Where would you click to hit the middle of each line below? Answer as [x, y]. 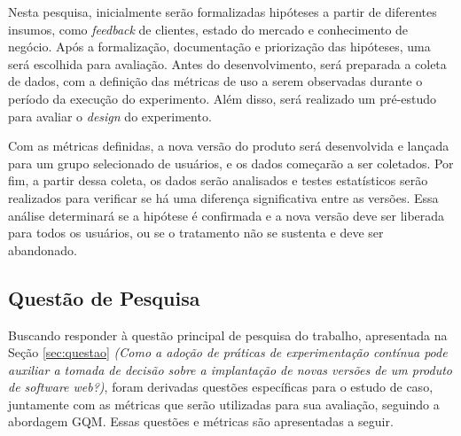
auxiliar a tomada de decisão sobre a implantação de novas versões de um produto [230, 369]
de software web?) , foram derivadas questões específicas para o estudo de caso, [221, 387]
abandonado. [43, 249]
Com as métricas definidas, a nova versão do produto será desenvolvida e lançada [229, 146]
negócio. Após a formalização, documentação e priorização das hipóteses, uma [219, 47]
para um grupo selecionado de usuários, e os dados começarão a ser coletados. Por [231, 163]
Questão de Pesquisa [104, 297]
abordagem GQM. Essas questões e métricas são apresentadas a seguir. [201, 421]
